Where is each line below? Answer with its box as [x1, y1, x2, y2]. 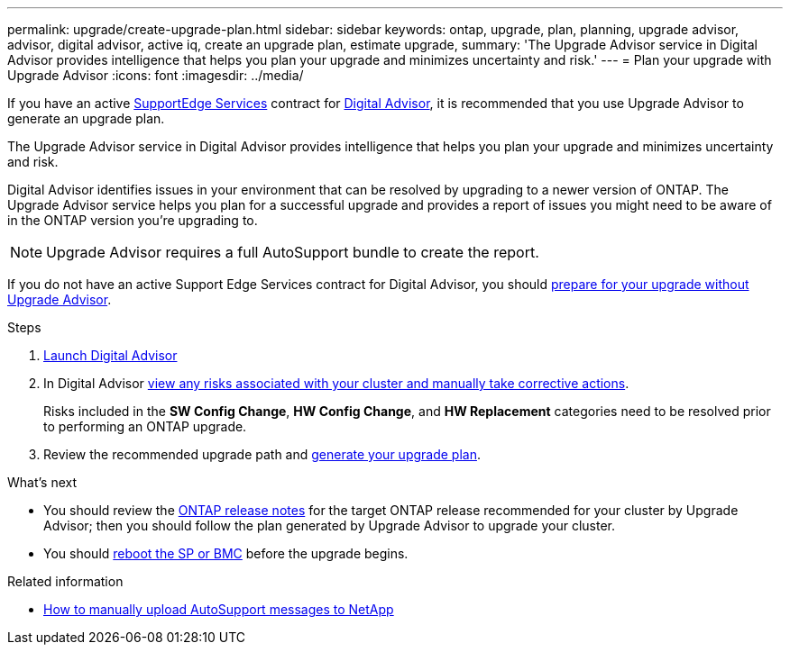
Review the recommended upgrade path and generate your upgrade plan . [43, 447, 481, 462]
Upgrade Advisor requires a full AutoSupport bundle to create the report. [46, 243, 539, 261]
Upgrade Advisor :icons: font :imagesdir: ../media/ [7, 68, 304, 83]
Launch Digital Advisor [43, 348, 178, 363]
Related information [7, 574, 124, 589]
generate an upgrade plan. [7, 111, 165, 126]
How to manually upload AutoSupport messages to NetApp [43, 602, 394, 617]
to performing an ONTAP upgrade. [43, 419, 247, 434]
